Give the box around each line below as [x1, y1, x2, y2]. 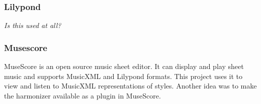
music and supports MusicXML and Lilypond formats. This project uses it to [4, 70, 243, 81]
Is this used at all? [4, 20, 61, 30]
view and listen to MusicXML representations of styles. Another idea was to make [4, 80, 257, 91]
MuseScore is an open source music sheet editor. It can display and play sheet [4, 61, 244, 71]
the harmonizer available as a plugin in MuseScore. [4, 90, 161, 100]
